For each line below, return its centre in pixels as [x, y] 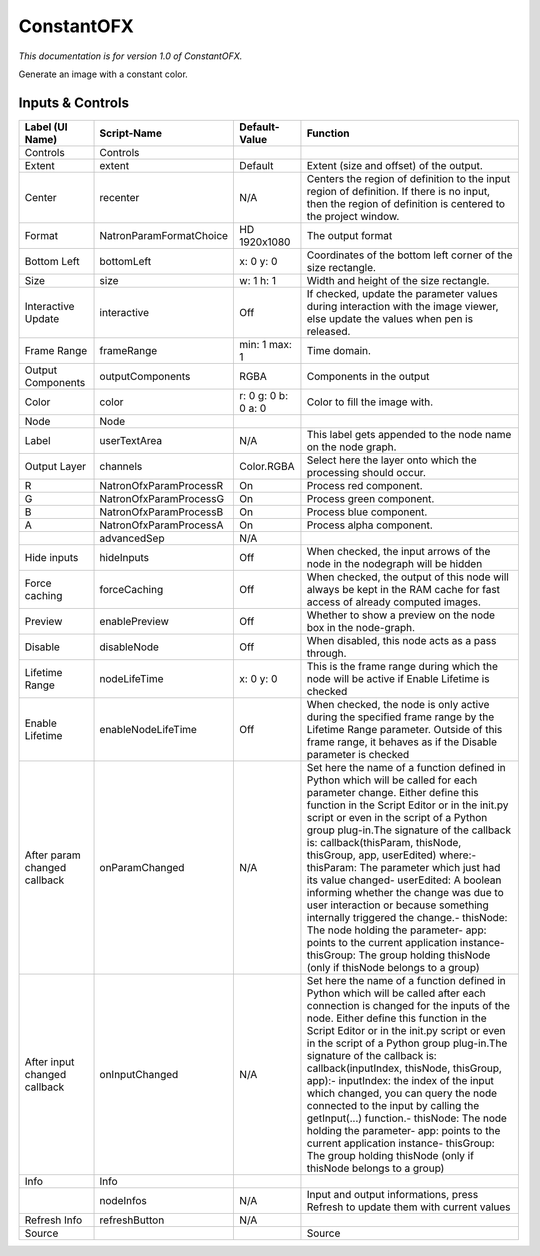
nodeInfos [123, 1200]
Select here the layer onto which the [391, 460]
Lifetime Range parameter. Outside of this [404, 729]
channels [121, 466]
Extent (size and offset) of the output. [395, 165]
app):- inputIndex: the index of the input [400, 1080]
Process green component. [370, 498]
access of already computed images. [394, 602]
